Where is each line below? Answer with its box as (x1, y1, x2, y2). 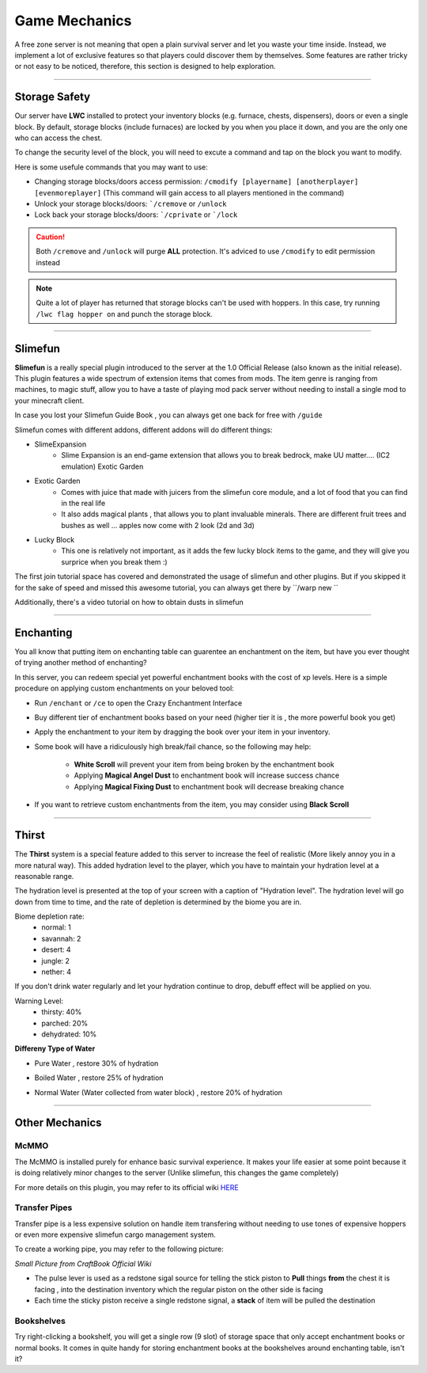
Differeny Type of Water (14, 1044, 96, 1053)
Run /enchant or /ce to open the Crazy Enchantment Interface (34, 698, 243, 708)
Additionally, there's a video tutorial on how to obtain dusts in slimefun (14, 598, 244, 607)
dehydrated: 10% (41, 1029, 97, 1039)
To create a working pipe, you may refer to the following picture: (14, 1244, 225, 1254)
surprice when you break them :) (61, 557, 168, 566)
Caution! (36, 232, 66, 242)
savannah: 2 (41, 934, 81, 943)
